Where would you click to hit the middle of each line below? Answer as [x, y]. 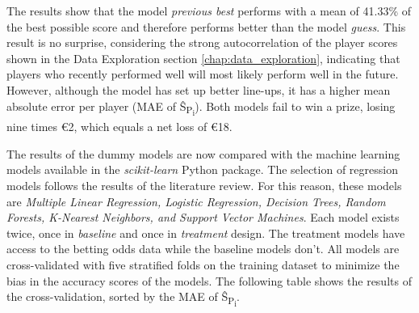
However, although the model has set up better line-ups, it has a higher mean [199, 89]
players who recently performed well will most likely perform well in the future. [203, 74]
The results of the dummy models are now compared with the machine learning [203, 153]
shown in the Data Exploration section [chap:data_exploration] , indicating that [203, 58]
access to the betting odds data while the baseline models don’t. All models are [203, 249]
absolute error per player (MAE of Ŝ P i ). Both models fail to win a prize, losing [201, 108]
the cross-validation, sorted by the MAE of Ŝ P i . [123, 299]
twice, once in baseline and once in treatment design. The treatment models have [206, 233]
